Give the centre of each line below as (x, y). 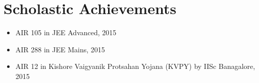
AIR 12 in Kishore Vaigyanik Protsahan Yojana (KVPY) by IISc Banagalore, (135, 66)
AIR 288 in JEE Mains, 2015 (60, 49)
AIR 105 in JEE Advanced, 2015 (66, 32)
